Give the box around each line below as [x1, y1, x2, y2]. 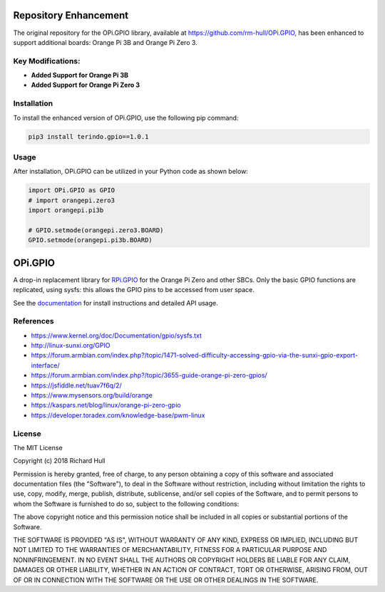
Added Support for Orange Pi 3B [31, 71, 128, 80]
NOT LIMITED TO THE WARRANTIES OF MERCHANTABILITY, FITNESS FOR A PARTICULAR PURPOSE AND [13, 546, 327, 554]
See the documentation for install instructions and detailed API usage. [13, 298, 218, 307]
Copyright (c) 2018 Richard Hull [13, 457, 106, 465]
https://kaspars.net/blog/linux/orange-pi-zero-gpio [31, 401, 181, 410]
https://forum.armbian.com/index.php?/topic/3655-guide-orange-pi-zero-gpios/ [31, 371, 267, 380]
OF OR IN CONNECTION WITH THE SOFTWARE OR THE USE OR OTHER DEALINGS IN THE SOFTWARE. [13, 576, 319, 584]
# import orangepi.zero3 [28, 196, 115, 204]
